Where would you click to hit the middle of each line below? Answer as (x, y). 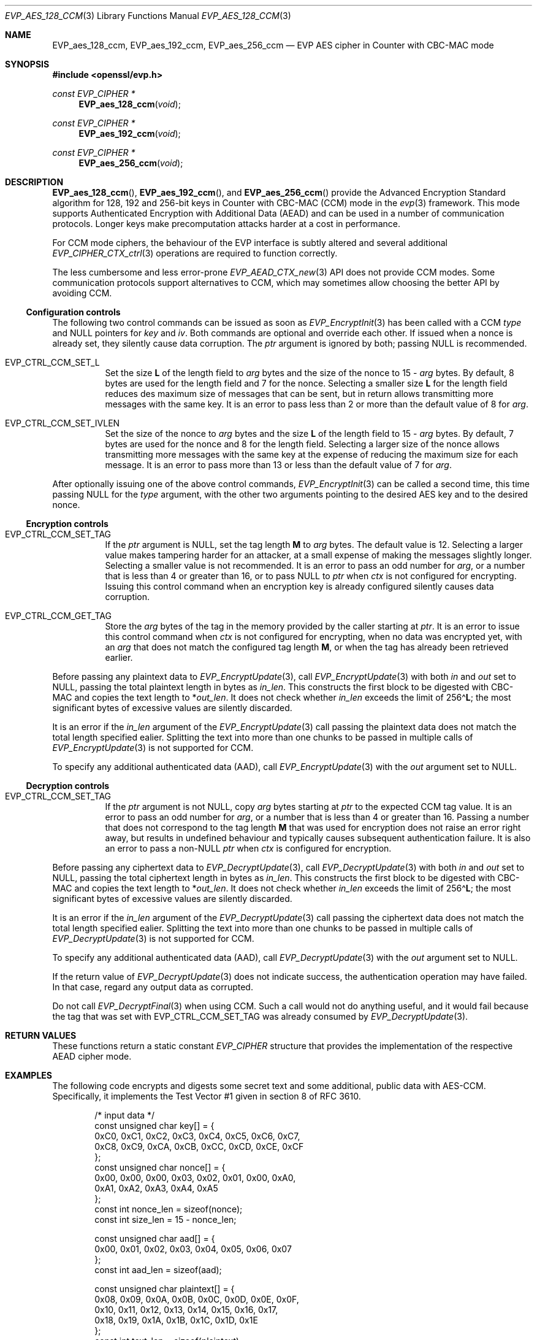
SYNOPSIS (27, 64)
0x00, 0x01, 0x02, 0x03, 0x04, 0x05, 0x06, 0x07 (193, 1249)
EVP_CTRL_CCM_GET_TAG (58, 616)
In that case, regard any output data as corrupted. (153, 987)
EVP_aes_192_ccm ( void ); (130, 133)
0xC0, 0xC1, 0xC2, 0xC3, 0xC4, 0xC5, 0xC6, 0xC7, (197, 1136)
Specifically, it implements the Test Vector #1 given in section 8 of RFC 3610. (207, 1096)
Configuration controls (73, 312)
